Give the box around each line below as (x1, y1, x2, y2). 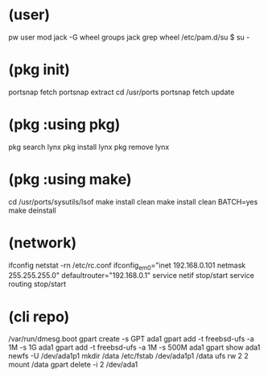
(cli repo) (8, 308, 70, 325)
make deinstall (8, 205, 56, 215)
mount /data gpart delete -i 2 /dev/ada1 (8, 360, 138, 370)
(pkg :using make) (8, 171, 132, 188)
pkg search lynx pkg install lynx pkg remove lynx (8, 142, 170, 151)
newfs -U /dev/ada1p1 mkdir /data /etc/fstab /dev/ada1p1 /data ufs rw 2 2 (8, 351, 249, 361)
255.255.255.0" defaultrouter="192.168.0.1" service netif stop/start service (8, 271, 255, 280)
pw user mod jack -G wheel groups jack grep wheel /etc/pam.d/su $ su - (8, 32, 250, 42)
